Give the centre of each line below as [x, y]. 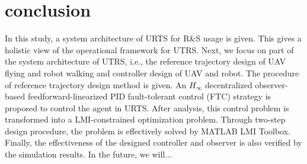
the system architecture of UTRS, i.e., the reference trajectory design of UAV [145, 61]
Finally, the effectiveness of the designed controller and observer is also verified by [153, 142]
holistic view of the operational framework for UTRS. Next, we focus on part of [149, 49]
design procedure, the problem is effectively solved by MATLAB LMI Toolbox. [148, 131]
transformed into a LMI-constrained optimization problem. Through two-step [145, 119]
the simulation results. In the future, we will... [88, 154]
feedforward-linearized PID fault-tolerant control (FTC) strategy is [149, 96]
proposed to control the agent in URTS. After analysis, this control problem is [147, 107]
